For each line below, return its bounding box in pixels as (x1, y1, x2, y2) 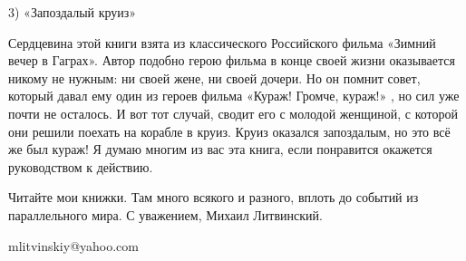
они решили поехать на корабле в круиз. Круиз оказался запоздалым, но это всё (8, 121, 451, 140)
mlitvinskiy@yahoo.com (8, 236, 139, 255)
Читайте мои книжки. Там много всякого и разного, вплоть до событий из (8, 188, 419, 207)
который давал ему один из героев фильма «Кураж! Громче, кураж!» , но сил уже (8, 86, 460, 105)
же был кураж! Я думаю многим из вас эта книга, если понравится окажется (8, 140, 432, 159)
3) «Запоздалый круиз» (8, 3, 137, 21)
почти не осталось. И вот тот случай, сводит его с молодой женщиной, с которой (8, 103, 459, 122)
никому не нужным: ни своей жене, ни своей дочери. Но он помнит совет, (8, 68, 421, 87)
